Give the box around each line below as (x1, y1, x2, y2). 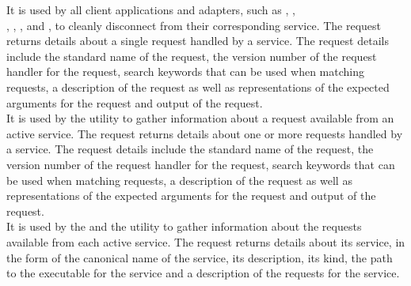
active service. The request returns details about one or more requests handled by (6, 125, 403, 141)
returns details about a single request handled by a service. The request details (6, 32, 389, 49)
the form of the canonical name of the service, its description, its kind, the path (6, 249, 393, 265)
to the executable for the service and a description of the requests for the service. (6, 265, 400, 281)
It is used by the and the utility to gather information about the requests (6, 218, 362, 235)
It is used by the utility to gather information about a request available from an (6, 110, 394, 126)
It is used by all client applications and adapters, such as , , (6, 2, 295, 17)
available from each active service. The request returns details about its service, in (6, 233, 405, 250)
